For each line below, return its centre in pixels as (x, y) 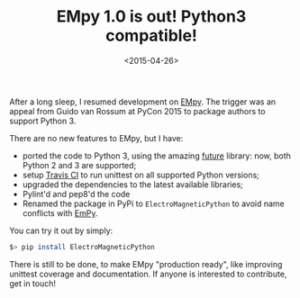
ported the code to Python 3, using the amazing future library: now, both (156, 156)
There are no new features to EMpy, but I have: (96, 138)
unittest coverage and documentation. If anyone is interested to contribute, (148, 274)
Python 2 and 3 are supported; (79, 165)
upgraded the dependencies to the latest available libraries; (132, 184)
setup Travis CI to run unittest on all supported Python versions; (141, 175)
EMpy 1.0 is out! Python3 (151, 17)
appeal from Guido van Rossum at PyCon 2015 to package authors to (137, 111)
